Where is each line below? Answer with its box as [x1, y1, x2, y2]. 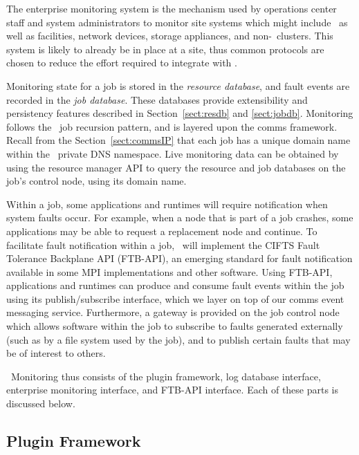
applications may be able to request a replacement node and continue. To [6, 223, 317, 238]
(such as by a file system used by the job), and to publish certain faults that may [6, 332, 351, 346]
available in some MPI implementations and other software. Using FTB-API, [6, 264, 333, 279]
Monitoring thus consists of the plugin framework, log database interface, [10, 369, 321, 383]
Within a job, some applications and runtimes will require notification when [6, 196, 328, 211]
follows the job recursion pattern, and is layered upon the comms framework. [6, 119, 338, 133]
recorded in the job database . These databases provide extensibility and [6, 92, 308, 106]
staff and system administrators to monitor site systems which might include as [6, 15, 348, 29]
